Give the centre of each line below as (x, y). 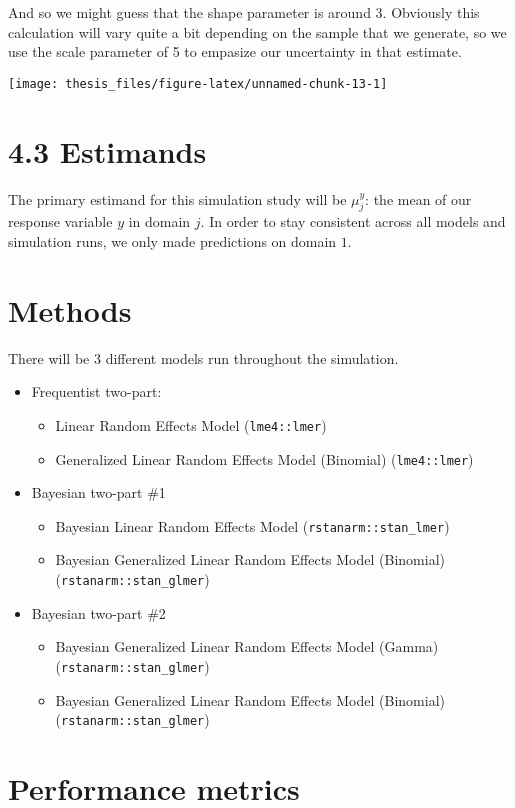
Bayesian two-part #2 (98, 612)
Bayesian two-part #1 (98, 492)
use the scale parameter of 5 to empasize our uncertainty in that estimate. (235, 51)
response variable (60, 221)
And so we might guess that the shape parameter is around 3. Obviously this (244, 12)
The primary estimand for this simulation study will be (177, 198)
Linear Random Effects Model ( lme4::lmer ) (191, 424)
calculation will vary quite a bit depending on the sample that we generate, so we (257, 31)
